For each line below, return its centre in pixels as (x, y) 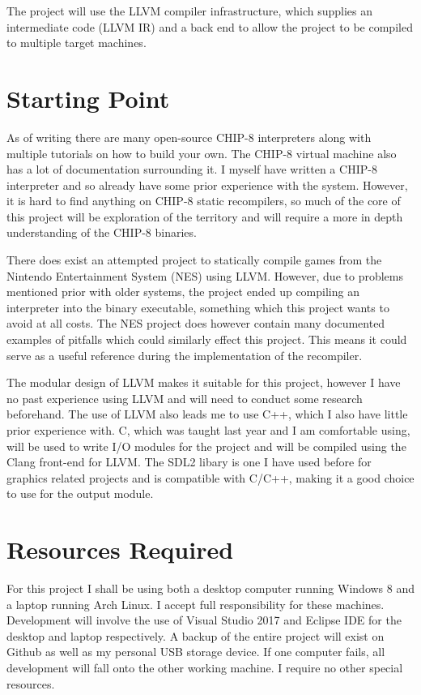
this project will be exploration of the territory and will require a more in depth (205, 216)
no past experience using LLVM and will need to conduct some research (185, 398)
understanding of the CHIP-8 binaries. (102, 232)
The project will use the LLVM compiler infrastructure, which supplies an (190, 11)
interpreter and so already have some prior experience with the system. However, (207, 184)
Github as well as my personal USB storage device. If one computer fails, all (196, 652)
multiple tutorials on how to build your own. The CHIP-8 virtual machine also (202, 153)
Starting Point (88, 98)
